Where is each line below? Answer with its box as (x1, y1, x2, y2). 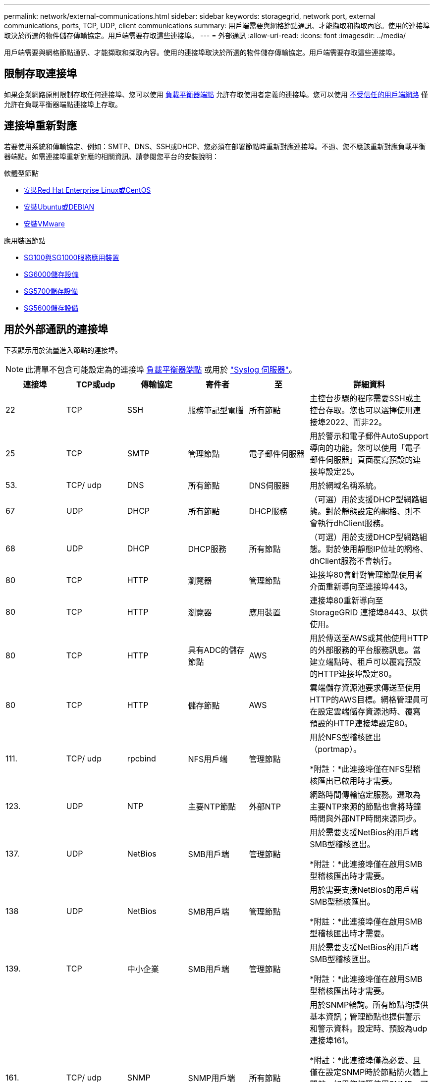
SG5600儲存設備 (24, 303, 79, 312)
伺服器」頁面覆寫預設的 (325, 454, 413, 465)
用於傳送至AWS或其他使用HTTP (310, 633, 429, 643)
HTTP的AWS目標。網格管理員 (310, 694, 421, 704)
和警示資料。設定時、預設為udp (310, 1023, 428, 1033)
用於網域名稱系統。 (310, 480, 381, 490)
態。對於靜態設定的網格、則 (310, 506, 413, 516)
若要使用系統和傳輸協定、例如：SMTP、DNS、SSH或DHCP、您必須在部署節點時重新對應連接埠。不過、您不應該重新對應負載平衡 (4, 142, 426, 151)
